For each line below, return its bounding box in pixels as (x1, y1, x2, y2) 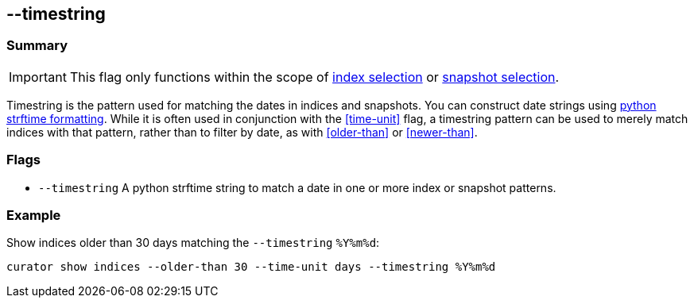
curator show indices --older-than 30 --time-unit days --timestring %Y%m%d (6, 260, 496, 274)
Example (6, 206, 61, 223)
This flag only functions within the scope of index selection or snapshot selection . (69, 68, 560, 85)
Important (9, 68, 67, 85)
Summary (6, 37, 68, 54)
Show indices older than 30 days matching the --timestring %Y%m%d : (6, 236, 380, 250)
